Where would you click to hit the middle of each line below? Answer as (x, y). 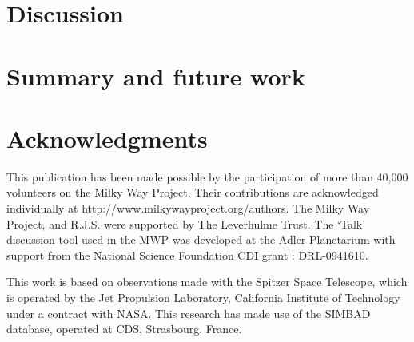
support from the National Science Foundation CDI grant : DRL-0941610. (187, 255)
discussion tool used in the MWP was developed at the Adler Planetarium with (201, 239)
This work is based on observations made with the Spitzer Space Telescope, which (207, 282)
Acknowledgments (107, 138)
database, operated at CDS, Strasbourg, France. (124, 329)
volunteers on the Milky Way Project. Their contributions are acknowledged (193, 192)
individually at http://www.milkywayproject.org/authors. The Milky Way (188, 208)
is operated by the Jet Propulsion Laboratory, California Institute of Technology (203, 298)
